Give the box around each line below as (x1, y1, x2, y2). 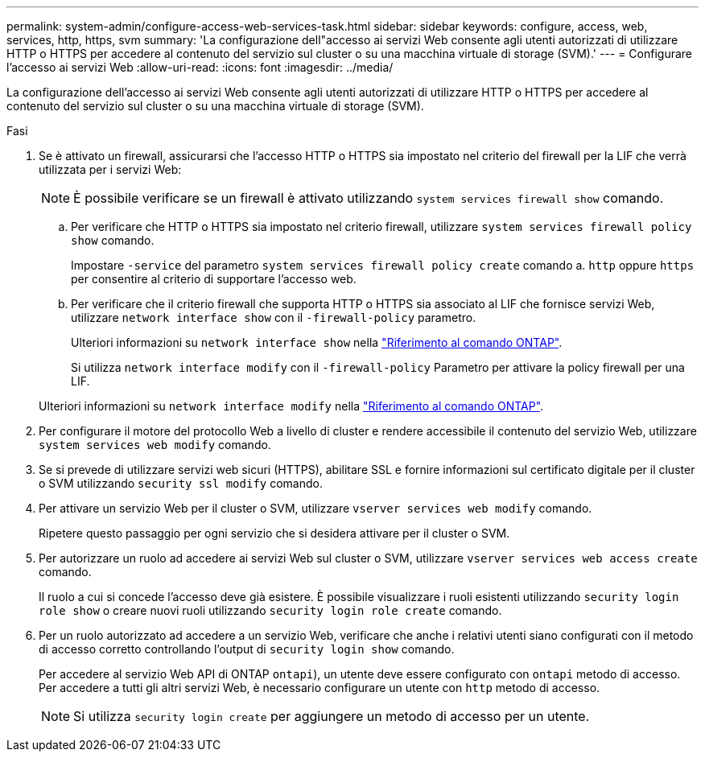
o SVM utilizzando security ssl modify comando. (39, 476, 323, 490)
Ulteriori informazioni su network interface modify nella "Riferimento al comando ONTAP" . (39, 399, 544, 413)
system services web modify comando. (39, 438, 271, 451)
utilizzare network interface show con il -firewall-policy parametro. (71, 311, 476, 324)
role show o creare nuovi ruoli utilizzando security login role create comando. (39, 604, 502, 617)
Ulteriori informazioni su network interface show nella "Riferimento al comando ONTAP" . (71, 336, 563, 349)
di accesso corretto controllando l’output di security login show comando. (39, 642, 455, 656)
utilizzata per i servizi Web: (39, 163, 182, 176)
